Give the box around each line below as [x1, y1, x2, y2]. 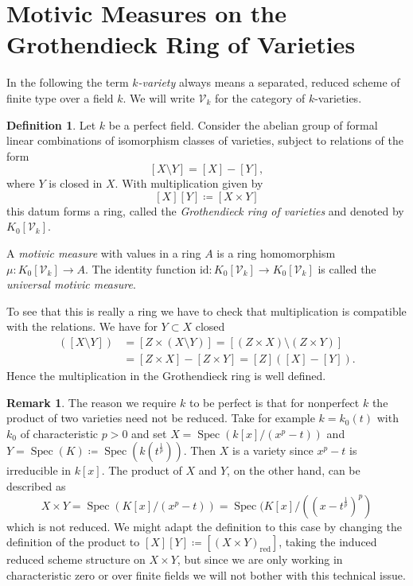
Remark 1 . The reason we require [6, 394, 177, 410]
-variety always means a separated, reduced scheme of [138, 74, 400, 91]
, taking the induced [279, 534, 377, 550]
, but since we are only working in [177, 551, 343, 568]
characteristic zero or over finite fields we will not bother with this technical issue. [6, 566, 406, 583]
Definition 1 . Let [6, 116, 96, 133]
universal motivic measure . [6, 276, 136, 293]
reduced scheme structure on [6, 551, 146, 568]
